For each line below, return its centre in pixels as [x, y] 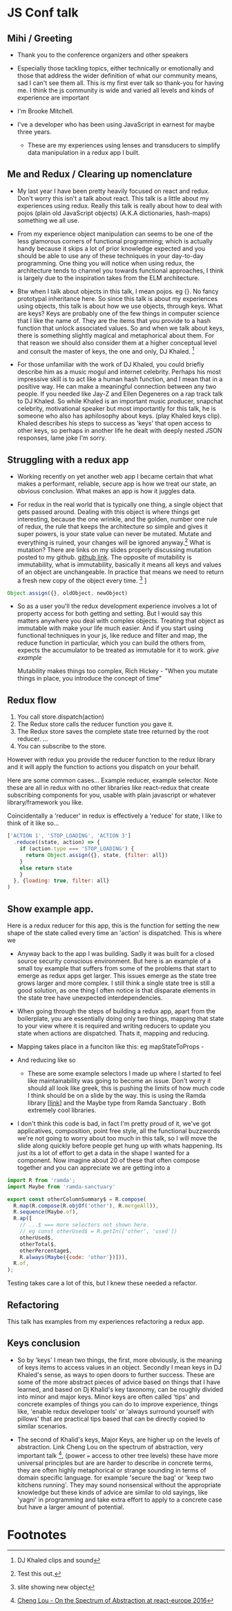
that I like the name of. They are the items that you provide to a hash [114, 320]
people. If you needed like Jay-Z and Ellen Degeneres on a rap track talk [120, 394]
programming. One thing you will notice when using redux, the [106, 263]
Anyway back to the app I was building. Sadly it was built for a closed [116, 953]
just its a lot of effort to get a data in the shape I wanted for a [103, 1152]
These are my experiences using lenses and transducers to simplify [124, 145]
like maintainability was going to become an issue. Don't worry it [119, 1080]
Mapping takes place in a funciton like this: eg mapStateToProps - [110, 1047]
